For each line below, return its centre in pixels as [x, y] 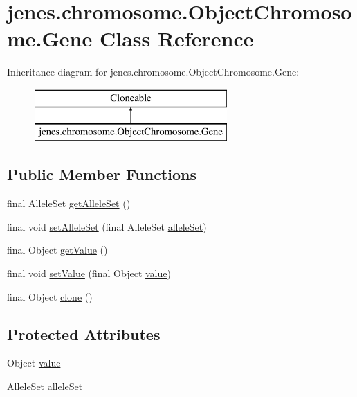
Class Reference [176, 38]
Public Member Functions [102, 174]
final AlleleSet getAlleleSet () [69, 203]
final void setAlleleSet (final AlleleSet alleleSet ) [107, 226]
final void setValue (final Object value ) [89, 273]
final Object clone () [50, 296]
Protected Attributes [84, 334]
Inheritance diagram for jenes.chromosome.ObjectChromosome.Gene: [153, 72]
